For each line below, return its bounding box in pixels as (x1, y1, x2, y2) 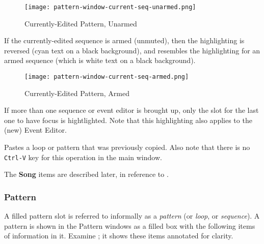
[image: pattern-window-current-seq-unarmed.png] (24, 4, 196, 11)
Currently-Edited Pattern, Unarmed (24, 18, 137, 28)
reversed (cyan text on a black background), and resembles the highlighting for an (4, 45, 260, 55)
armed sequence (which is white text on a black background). (4, 55, 196, 66)
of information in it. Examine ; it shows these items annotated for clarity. (4, 230, 233, 241)
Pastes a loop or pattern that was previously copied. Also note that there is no (4, 142, 250, 152)
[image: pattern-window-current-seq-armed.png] (24, 73, 189, 81)
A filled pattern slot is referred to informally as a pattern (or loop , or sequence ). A (4, 210, 260, 221)
